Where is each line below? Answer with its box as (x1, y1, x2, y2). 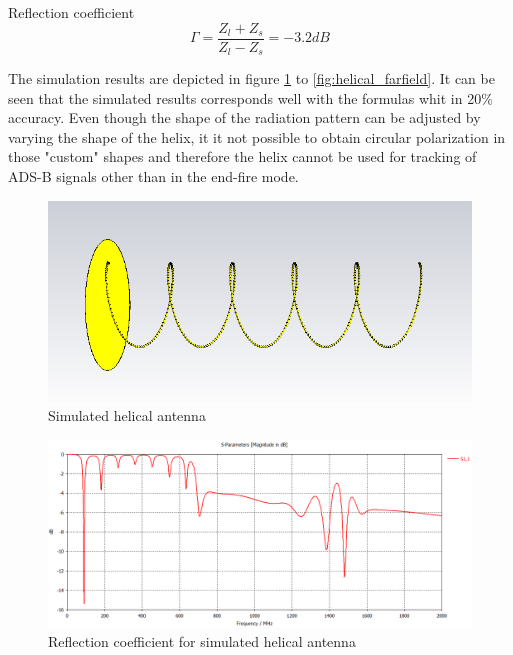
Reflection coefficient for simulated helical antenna (48, 630, 356, 651)
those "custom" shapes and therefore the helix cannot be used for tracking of (8, 146, 477, 167)
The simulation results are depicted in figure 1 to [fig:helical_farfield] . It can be (8, 68, 495, 89)
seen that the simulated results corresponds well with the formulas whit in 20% (8, 87, 493, 108)
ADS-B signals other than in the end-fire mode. (8, 166, 299, 187)
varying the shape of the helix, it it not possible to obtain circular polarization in (8, 126, 506, 147)
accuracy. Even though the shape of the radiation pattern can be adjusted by (8, 107, 481, 128)
